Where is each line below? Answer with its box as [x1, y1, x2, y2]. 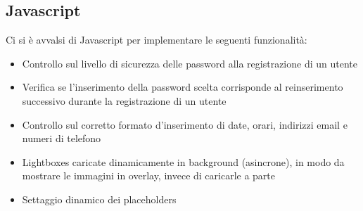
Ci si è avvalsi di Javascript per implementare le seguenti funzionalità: [6, 32, 307, 47]
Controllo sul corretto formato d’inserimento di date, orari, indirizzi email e [22, 117, 348, 132]
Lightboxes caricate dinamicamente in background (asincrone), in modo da [22, 154, 345, 169]
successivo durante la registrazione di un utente [22, 93, 227, 108]
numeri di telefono [22, 131, 101, 146]
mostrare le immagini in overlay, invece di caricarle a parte [22, 168, 276, 183]
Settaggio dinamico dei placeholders [22, 191, 177, 206]
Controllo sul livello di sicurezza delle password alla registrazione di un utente [22, 56, 357, 70]
